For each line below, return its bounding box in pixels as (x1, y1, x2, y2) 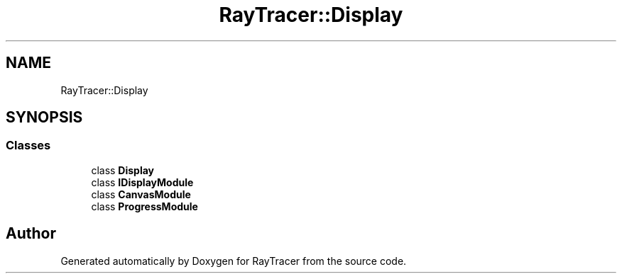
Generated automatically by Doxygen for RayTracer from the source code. (60, 254, 407, 267)
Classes (6, 138, 51, 153)
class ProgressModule (91, 200, 198, 212)
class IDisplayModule (91, 176, 194, 188)
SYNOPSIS (6, 108, 83, 127)
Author (6, 224, 56, 243)
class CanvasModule (91, 188, 191, 200)
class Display (91, 164, 155, 176)
